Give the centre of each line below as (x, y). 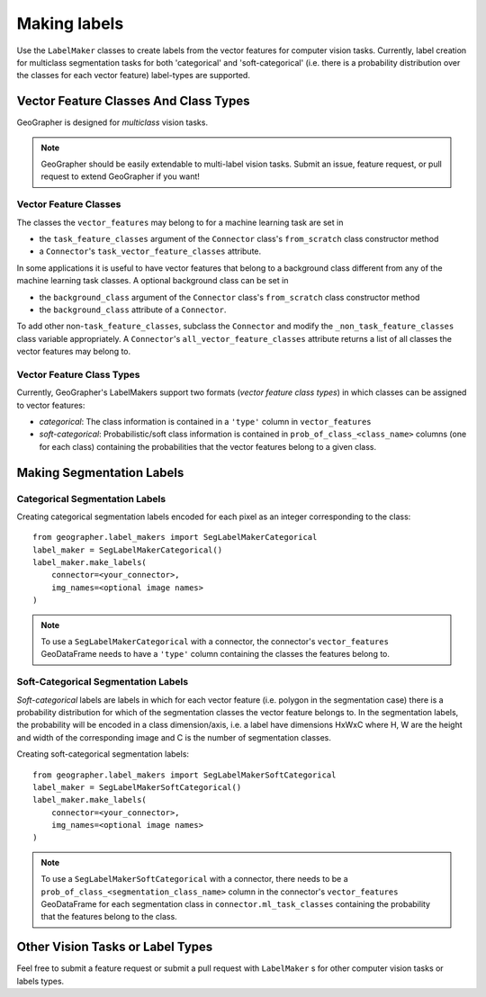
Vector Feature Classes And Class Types (133, 101)
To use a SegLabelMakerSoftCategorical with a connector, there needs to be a (194, 879)
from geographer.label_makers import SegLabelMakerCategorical (175, 537)
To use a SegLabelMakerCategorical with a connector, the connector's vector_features (215, 642)
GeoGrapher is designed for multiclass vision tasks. (112, 122)
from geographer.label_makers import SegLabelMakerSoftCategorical (184, 775)
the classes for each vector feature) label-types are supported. (134, 76)
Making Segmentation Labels (100, 472)
